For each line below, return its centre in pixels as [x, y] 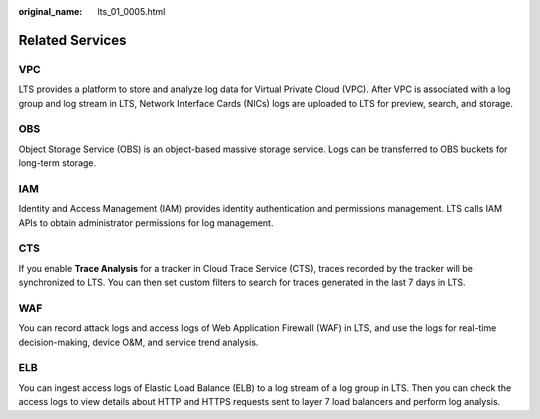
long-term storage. [57, 163]
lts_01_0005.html [131, 11]
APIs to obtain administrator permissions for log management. [146, 222]
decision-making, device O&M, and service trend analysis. [138, 342]
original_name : [50, 11]
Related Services [72, 40]
